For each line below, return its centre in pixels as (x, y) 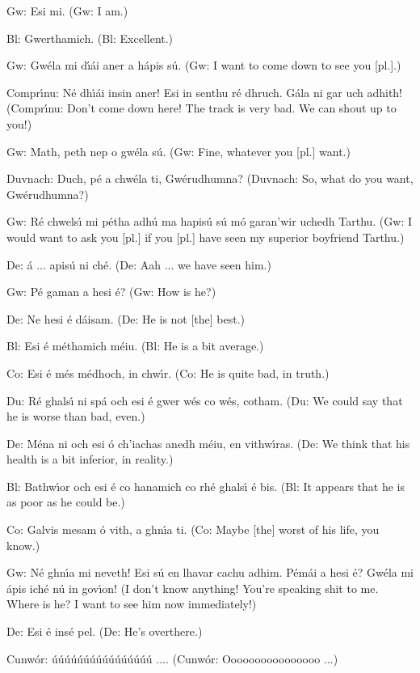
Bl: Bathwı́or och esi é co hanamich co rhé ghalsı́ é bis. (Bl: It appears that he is (206, 486)
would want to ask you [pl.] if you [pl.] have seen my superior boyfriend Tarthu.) (206, 237)
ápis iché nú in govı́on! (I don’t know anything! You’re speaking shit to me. (193, 588)
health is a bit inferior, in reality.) (90, 459)
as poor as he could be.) (66, 502)
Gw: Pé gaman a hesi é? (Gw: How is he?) (111, 292)
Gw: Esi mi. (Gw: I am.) (67, 11)
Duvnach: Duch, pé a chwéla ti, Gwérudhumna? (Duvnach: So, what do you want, (210, 178)
